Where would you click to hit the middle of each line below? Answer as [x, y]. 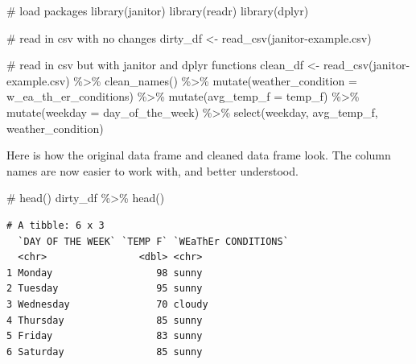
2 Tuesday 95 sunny [105, 289]
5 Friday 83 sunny [105, 336]
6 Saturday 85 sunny [105, 352]
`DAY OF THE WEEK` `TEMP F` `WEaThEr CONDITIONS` [153, 241]
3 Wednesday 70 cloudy [107, 304]
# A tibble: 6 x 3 [56, 225]
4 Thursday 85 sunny [105, 320]
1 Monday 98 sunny [105, 273]
